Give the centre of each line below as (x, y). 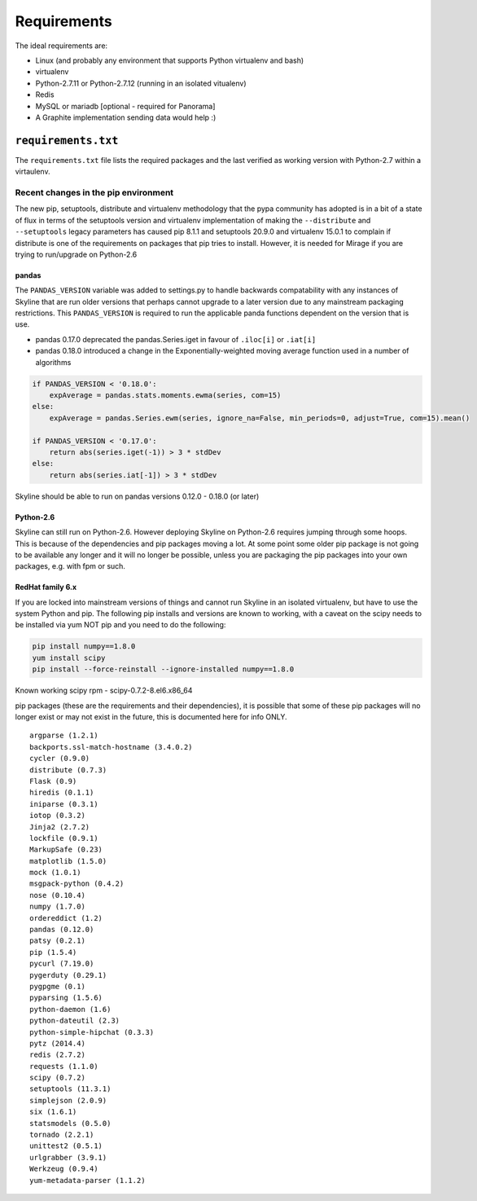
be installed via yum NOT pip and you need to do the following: (120, 625)
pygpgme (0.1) (57, 986)
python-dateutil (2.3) (75, 1021)
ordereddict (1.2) (66, 918)
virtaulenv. (33, 172)
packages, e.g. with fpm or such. (70, 566)
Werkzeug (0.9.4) (64, 1169)
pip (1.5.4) (53, 952)
